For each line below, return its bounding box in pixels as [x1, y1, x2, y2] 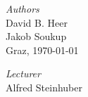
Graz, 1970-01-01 [6, 42, 79, 57]
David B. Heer [6, 15, 68, 30]
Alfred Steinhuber [6, 79, 83, 94]
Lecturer [6, 66, 41, 81]
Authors [6, 1, 39, 15]
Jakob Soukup [6, 29, 67, 44]
